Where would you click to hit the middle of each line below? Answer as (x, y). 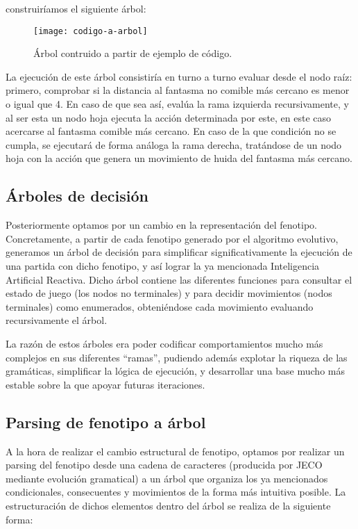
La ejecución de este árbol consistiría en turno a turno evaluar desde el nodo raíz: (179, 76)
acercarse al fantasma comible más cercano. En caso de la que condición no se (171, 131)
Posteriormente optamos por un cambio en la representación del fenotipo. (162, 225)
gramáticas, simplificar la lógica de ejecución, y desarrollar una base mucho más (175, 371)
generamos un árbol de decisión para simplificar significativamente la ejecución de (179, 252)
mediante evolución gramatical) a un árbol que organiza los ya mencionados (167, 478)
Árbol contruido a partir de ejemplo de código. (133, 53)
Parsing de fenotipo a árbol (106, 422)
